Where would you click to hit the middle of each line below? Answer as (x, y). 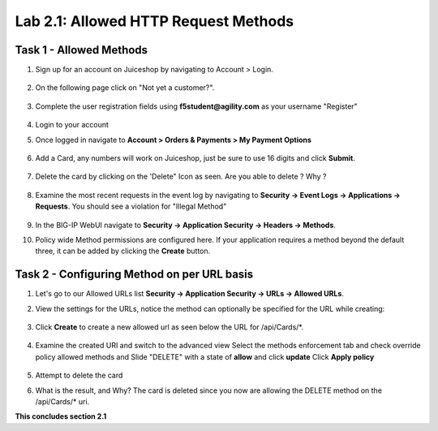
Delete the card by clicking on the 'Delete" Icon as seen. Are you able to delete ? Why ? (181, 177)
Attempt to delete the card (79, 375)
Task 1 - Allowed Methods (82, 50)
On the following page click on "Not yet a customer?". (125, 88)
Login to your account (72, 125)
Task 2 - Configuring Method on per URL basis (134, 275)
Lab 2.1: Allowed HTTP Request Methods (155, 21)
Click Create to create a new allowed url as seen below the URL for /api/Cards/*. (170, 327)
